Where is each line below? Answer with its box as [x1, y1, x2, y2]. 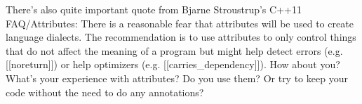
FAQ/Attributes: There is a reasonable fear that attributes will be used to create [6, 15, 354, 30]
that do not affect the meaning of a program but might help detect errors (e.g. [6, 43, 343, 58]
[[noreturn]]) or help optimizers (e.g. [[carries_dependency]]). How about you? [6, 57, 340, 72]
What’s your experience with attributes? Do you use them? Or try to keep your [6, 70, 348, 85]
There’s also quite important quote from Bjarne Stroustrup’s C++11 [6, 2, 302, 16]
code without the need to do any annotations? [6, 84, 204, 99]
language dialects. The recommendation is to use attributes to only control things [6, 30, 356, 44]
